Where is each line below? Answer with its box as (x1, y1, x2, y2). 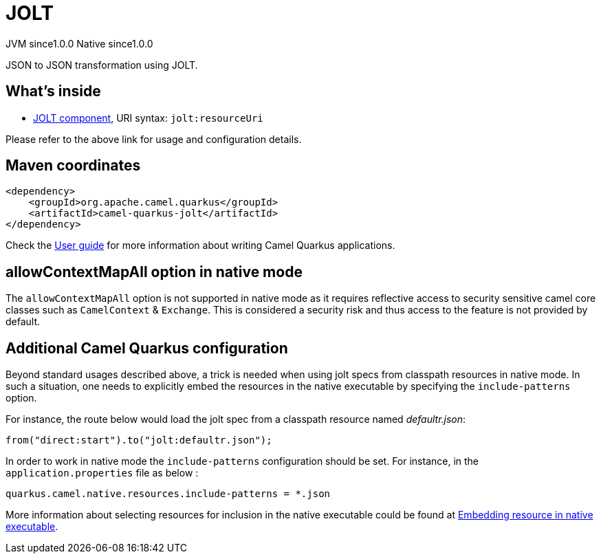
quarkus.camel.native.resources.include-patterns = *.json (6, 488, 331, 500)
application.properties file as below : (6, 467, 199, 479)
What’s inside (6, 83, 101, 100)
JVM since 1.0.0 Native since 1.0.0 (6, 37, 153, 50)
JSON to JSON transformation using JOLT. (6, 58, 198, 71)
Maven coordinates (6, 157, 141, 175)
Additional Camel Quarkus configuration (6, 339, 288, 357)
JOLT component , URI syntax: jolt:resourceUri (33, 111, 263, 124)
